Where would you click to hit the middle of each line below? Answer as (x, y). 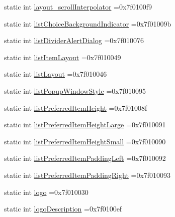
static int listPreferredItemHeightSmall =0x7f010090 (85, 141)
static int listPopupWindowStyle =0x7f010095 (75, 90)
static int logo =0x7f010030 (46, 192)
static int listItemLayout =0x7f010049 (63, 57)
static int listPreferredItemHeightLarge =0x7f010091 (85, 125)
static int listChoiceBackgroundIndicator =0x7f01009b (88, 23)
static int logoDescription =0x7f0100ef (63, 209)
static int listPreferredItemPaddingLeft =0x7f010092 (85, 158)
